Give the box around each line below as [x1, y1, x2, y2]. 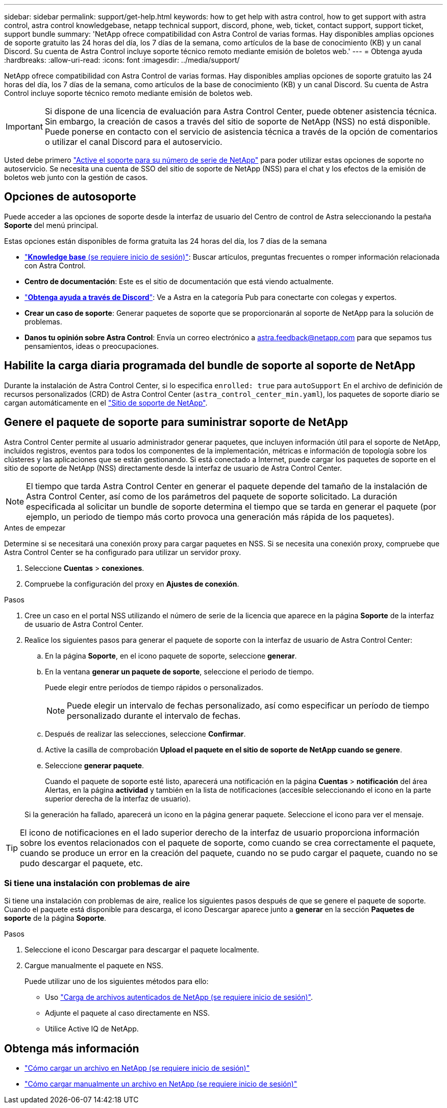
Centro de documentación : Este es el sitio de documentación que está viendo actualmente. [24, 276, 334, 286]
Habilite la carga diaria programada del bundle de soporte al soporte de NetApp [4, 359, 415, 372]
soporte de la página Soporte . [4, 914, 107, 923]
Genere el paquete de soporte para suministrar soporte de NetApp [4, 416, 349, 429]
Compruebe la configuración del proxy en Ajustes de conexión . [24, 579, 239, 588]
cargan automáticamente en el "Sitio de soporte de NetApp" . [4, 398, 208, 407]
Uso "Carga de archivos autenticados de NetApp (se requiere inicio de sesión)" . [45, 993, 313, 1002]
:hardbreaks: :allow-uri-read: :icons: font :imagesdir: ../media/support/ [4, 56, 240, 64]
